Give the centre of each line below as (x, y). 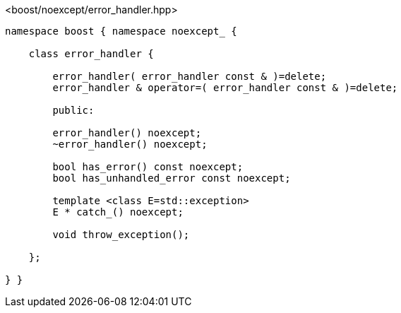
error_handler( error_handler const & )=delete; (190, 76)
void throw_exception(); (121, 235)
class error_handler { (91, 54)
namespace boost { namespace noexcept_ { (121, 31)
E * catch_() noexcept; (118, 212)
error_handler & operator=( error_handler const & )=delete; (225, 88)
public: (73, 110)
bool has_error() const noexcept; (148, 167)
